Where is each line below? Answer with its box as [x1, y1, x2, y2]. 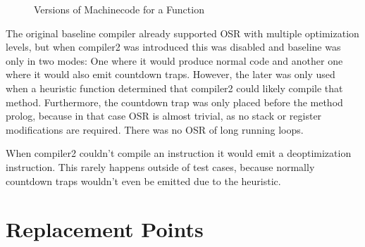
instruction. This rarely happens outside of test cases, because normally [6, 159, 315, 174]
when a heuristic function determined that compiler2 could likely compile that [6, 80, 343, 95]
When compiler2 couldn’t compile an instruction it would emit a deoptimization [6, 146, 352, 160]
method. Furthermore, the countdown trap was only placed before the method [6, 94, 343, 109]
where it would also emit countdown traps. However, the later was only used [6, 67, 335, 82]
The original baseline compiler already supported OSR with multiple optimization [6, 25, 359, 40]
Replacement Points [6, 215, 204, 243]
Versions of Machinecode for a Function [34, 2, 204, 16]
